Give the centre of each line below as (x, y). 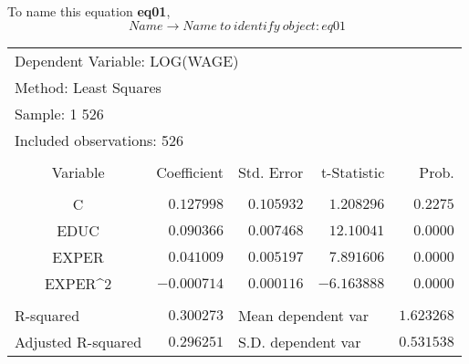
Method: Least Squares (88, 87)
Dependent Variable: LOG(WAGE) (127, 60)
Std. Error (271, 172)
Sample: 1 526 (59, 113)
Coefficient (190, 172)
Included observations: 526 (99, 140)
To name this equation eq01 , (89, 11)
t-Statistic (353, 172)
